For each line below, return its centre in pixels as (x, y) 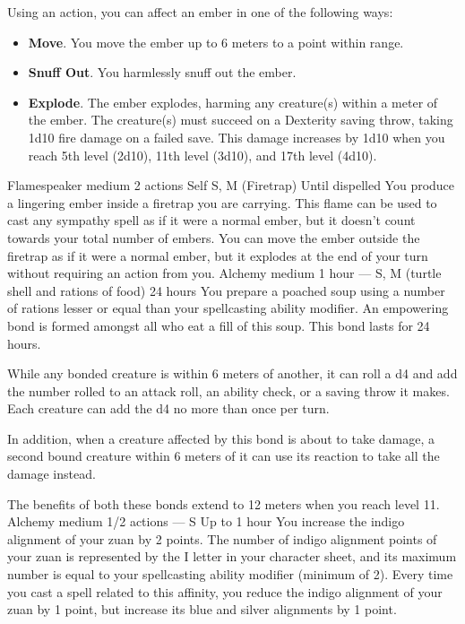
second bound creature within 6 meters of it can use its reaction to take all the (224, 456)
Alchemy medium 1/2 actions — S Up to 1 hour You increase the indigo (206, 521)
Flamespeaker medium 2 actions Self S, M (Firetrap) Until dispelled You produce (231, 185)
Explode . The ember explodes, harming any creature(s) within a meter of (233, 102)
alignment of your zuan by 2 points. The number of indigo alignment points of (222, 538)
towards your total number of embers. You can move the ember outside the (214, 237)
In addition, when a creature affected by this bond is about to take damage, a (221, 438)
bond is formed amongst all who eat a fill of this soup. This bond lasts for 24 (219, 325)
